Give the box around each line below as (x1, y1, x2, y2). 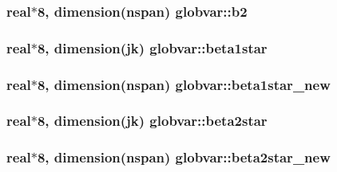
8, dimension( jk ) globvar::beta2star (37, 111, 268, 131)
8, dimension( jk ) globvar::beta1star (37, 37, 268, 57)
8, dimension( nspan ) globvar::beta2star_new (37, 147, 331, 167)
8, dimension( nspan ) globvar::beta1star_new (37, 74, 331, 94)
